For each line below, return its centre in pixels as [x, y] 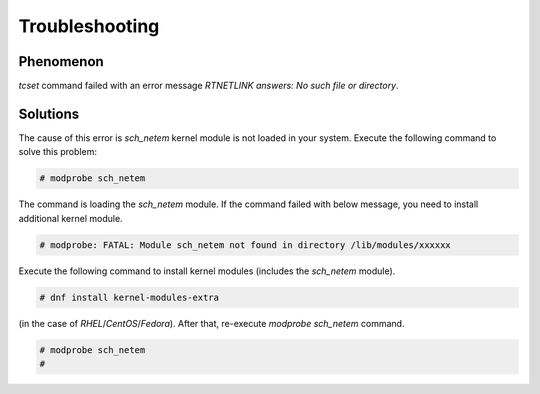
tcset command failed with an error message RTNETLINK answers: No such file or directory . [208, 86]
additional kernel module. [71, 218]
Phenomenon [61, 61]
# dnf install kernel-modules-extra [129, 297]
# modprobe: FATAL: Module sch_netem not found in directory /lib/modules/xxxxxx [245, 244]
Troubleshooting [89, 26]
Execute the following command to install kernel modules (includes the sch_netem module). [207, 271]
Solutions [49, 113]
